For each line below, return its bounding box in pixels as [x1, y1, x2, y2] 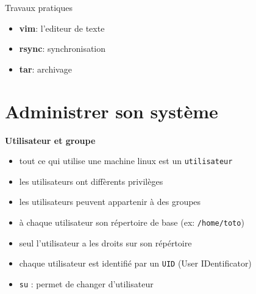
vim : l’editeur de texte [19, 21, 105, 34]
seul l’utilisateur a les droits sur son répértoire [19, 236, 192, 249]
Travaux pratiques [5, 1, 73, 13]
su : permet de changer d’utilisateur [19, 277, 154, 290]
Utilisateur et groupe [5, 134, 96, 146]
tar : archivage [19, 62, 72, 75]
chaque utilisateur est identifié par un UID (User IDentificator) [19, 257, 252, 270]
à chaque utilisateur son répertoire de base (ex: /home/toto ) [19, 215, 244, 228]
